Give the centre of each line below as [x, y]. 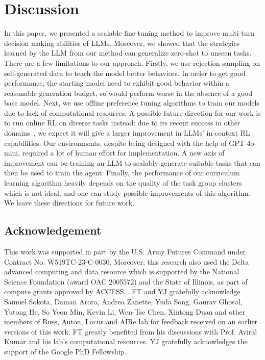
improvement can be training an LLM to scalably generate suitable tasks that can [132, 162]
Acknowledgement [53, 230]
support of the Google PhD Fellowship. [65, 351]
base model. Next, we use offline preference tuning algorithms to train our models [132, 103]
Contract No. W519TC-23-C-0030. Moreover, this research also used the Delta [127, 261]
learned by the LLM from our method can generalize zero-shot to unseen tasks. [128, 53]
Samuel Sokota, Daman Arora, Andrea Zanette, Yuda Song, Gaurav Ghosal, [123, 301]
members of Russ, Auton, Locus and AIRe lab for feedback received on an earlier [131, 322]
